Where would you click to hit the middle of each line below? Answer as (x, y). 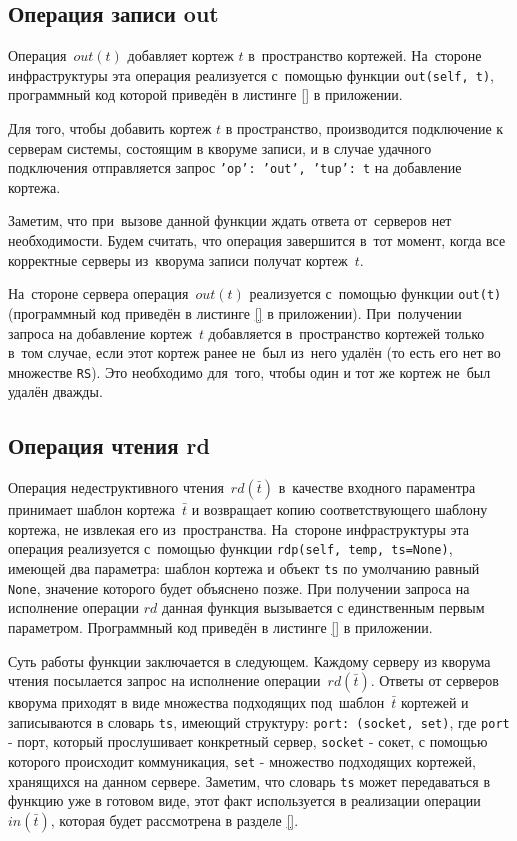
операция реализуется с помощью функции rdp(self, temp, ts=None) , (230, 548)
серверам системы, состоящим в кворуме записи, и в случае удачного (220, 147)
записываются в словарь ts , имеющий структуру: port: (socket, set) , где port (259, 721)
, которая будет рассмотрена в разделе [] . (174, 819)
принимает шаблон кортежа (91, 509)
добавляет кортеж (180, 55)
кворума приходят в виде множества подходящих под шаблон (196, 702)
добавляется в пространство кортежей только (346, 332)
